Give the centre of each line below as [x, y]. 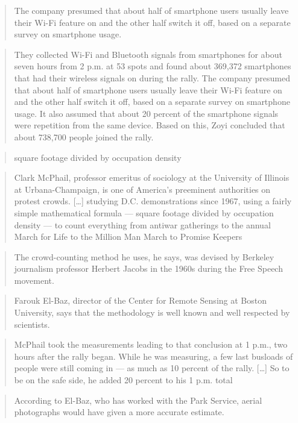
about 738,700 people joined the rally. [84, 136]
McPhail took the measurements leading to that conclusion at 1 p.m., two [151, 344]
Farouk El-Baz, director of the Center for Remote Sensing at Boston [140, 300]
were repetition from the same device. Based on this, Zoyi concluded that [150, 125]
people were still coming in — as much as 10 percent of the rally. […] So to [152, 368]
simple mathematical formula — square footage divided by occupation [144, 212]
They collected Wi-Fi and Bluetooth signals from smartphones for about [148, 54]
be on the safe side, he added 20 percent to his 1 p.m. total [123, 380]
